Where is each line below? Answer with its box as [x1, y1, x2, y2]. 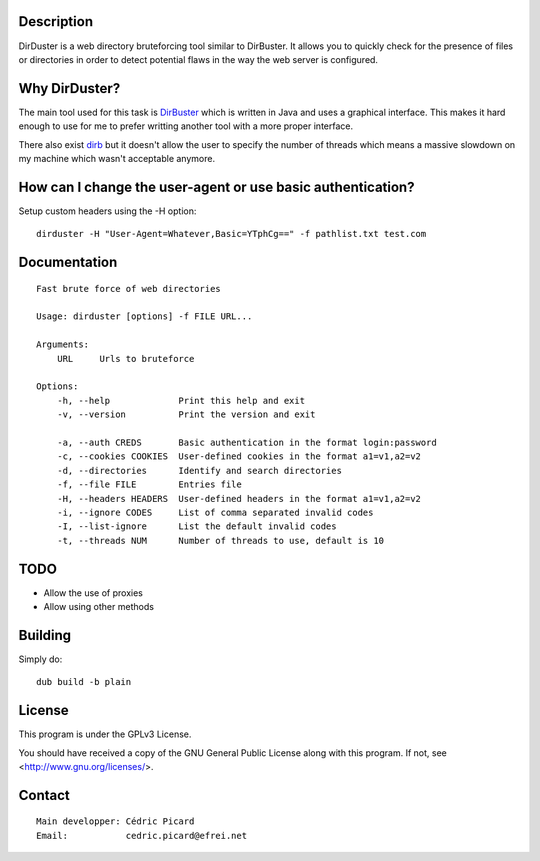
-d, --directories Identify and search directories [56, 465, 342, 476]
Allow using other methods [43, 601, 155, 613]
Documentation [18, 254, 118, 271]
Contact [18, 786, 70, 804]
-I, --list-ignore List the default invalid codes [56, 521, 337, 532]
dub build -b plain [36, 676, 132, 688]
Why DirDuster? [18, 80, 121, 97]
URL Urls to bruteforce [56, 353, 195, 364]
